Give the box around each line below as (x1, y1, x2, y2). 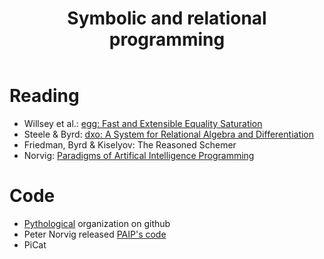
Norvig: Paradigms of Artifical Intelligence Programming (23, 149, 255, 161)
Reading (9, 85, 80, 107)
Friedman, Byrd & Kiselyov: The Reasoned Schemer (23, 138, 237, 151)
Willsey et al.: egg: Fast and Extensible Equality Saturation (23, 117, 263, 129)
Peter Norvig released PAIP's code (23, 228, 167, 240)
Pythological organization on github (23, 217, 171, 229)
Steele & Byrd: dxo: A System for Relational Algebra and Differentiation (23, 128, 315, 140)
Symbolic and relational (67, 7, 267, 30)
